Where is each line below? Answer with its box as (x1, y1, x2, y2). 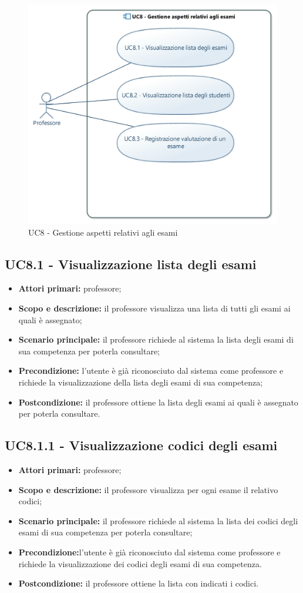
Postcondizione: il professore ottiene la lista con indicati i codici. (18, 577, 259, 589)
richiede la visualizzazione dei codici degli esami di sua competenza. (18, 557, 262, 569)
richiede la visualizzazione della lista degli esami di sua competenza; (18, 376, 263, 388)
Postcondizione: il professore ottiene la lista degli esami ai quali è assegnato (18, 396, 298, 408)
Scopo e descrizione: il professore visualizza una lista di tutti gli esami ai (18, 302, 291, 314)
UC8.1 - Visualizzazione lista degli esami (5, 254, 257, 273)
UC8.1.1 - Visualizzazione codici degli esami (5, 436, 278, 454)
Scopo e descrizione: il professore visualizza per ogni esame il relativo (18, 483, 278, 495)
